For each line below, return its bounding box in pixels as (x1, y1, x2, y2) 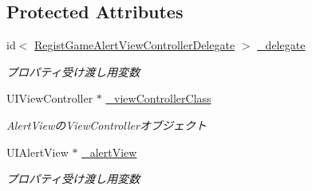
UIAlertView (6, 143, 69, 160)
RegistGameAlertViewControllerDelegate (34, 37, 235, 53)
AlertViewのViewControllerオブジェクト (6, 116, 207, 133)
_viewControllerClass (105, 90, 211, 107)
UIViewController (6, 90, 93, 107)
